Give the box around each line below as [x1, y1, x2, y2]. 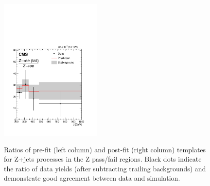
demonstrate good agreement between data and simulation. [4, 173, 180, 183]
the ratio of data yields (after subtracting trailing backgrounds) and [4, 163, 206, 173]
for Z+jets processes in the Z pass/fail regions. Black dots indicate [4, 154, 202, 164]
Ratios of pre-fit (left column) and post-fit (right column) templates [4, 144, 206, 154]
